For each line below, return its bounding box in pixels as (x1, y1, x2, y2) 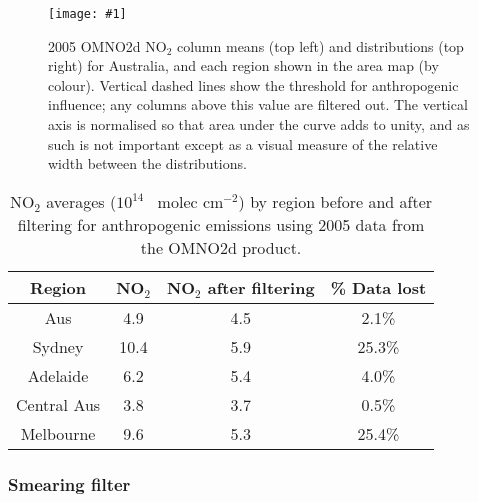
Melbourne (20, 421, 96, 445)
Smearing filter (8, 471, 131, 496)
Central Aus (16, 392, 101, 416)
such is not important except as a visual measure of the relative (48, 133, 438, 154)
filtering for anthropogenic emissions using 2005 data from (17, 212, 425, 236)
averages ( (46, 189, 117, 213)
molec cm (157, 189, 224, 213)
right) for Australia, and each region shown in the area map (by (48, 55, 439, 76)
